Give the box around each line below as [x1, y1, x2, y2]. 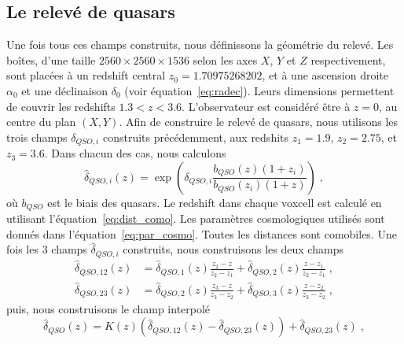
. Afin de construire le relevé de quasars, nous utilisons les [119, 113, 398, 130]
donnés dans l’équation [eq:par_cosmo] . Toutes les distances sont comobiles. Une [6, 225, 397, 242]
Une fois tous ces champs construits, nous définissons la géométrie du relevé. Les [6, 36, 394, 53]
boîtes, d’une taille [6, 51, 96, 68]
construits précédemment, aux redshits [102, 128, 289, 145]
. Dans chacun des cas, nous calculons [44, 145, 226, 161]
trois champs [6, 128, 68, 145]
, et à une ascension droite [262, 67, 388, 83]
